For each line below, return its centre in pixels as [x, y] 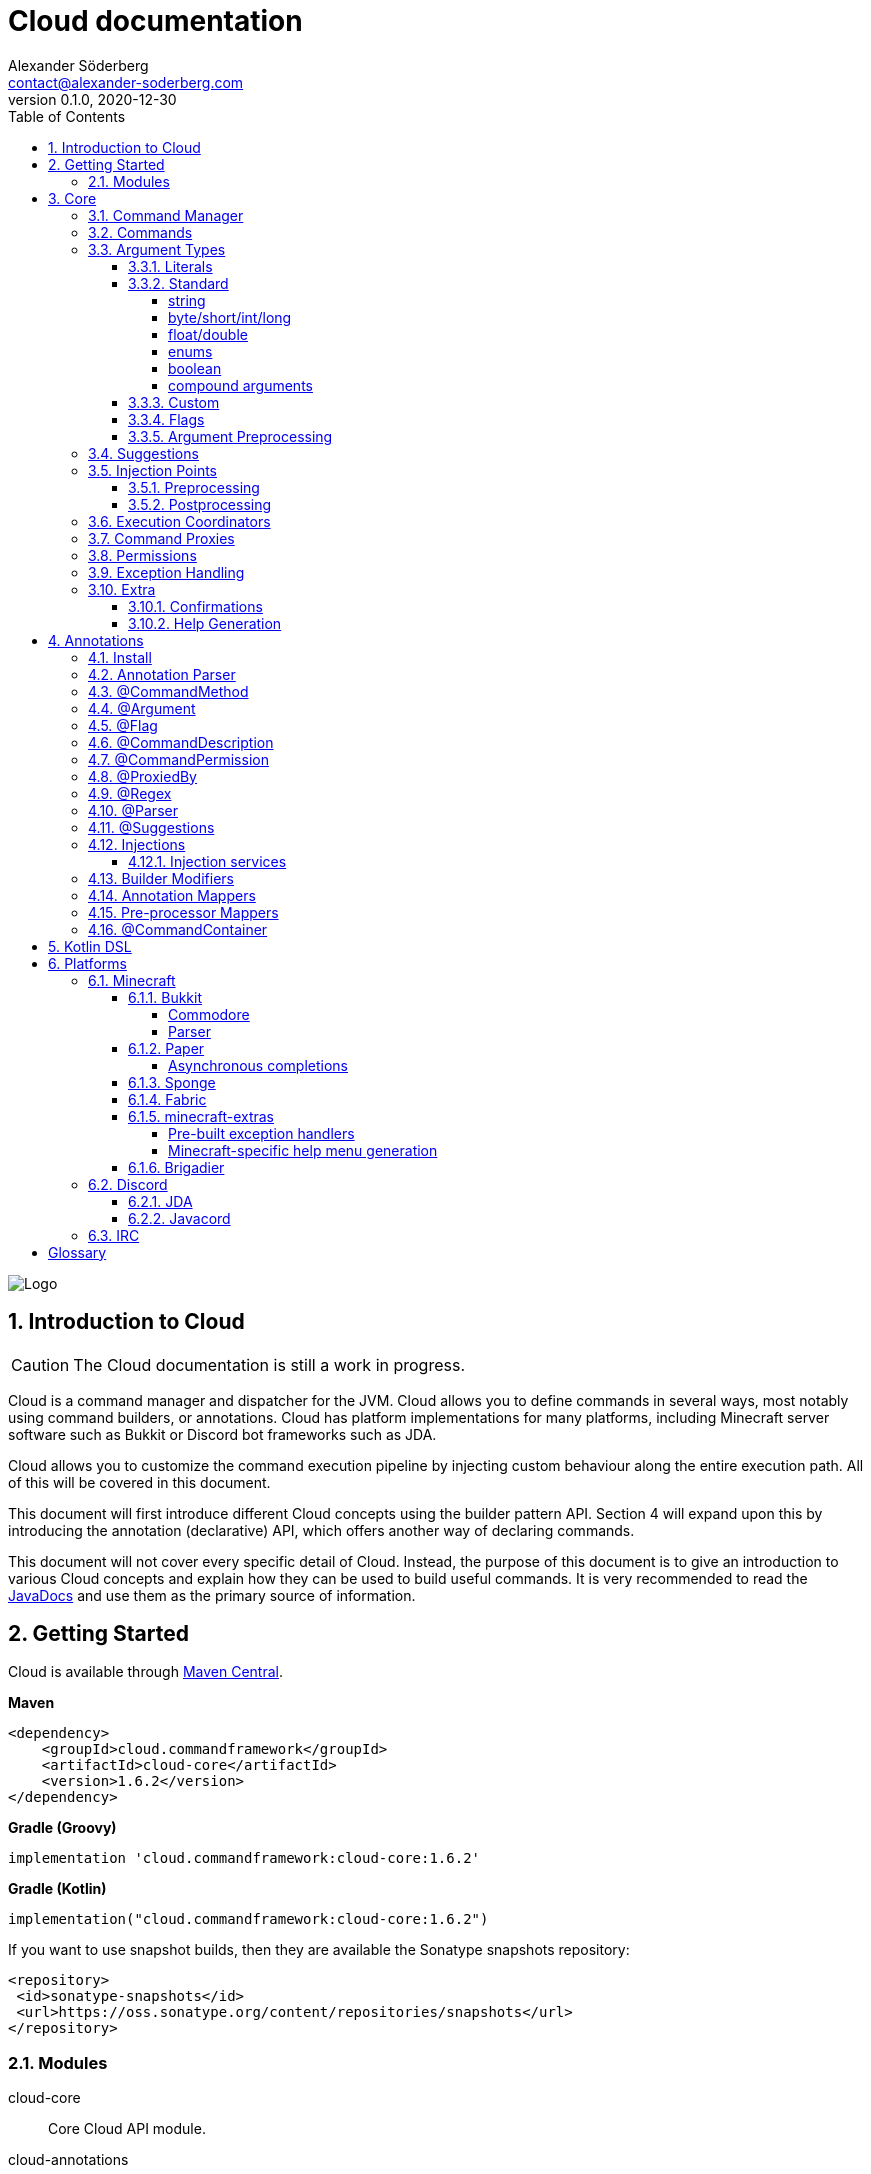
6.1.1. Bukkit [165, 997]
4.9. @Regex [130, 793]
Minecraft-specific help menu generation [303, 1150]
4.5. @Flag [123, 725]
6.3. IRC [114, 1235]
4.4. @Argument [142, 708]
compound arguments [240, 385]
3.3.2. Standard [178, 283]
